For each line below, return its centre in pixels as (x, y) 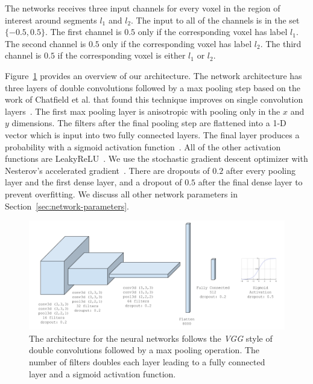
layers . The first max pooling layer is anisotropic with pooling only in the (143, 111)
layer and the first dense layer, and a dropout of (93, 182)
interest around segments (51, 20)
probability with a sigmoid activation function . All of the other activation (143, 146)
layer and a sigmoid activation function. (103, 373)
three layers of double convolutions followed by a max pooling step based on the (153, 87)
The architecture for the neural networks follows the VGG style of (151, 338)
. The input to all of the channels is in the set (215, 20)
